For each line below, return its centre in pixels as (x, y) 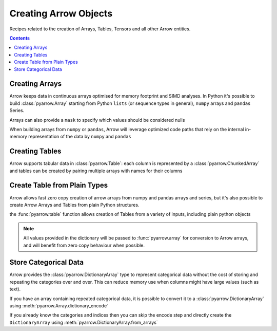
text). (15, 289)
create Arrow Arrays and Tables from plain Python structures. (74, 205)
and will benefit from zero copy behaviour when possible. (84, 245)
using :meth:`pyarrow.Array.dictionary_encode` (59, 305)
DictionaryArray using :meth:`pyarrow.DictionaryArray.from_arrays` (84, 322)
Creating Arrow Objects (61, 13)
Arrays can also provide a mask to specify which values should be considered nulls (97, 120)
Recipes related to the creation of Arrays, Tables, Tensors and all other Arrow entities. (100, 29)
